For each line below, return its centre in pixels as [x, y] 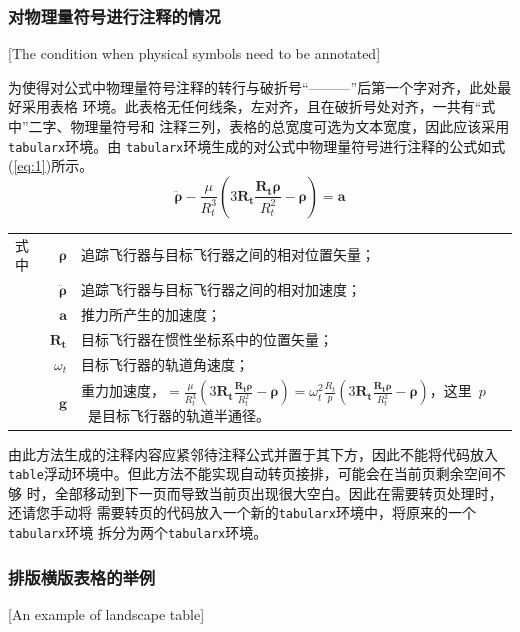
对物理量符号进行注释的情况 [114, 15]
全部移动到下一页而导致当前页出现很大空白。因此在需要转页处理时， [278, 492]
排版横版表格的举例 [82, 576]
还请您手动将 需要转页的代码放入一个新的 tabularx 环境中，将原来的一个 [242, 512]
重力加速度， [123, 390]
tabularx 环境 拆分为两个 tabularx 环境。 [138, 532]
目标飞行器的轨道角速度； [165, 363]
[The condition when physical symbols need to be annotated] [194, 53]
